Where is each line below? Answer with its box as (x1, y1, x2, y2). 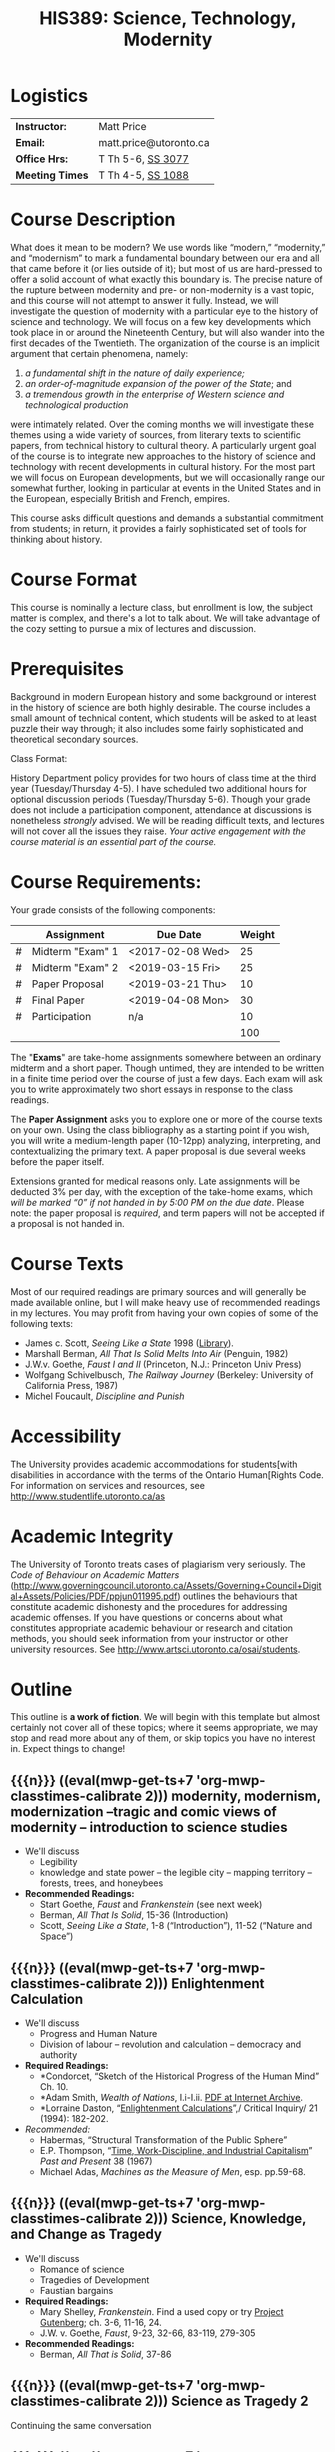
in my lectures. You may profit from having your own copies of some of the (10, 1307, 319, 1319)
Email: (15, 135, 45, 149)
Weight (239, 927, 275, 941)
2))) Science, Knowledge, (144, 2210, 307, 2227)
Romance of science (39, 2263, 125, 2275)
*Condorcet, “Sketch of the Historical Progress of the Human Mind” (39, 2070, 320, 2082)
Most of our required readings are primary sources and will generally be (10, 1285, 307, 1297)
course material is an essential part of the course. (10, 835, 217, 847)
